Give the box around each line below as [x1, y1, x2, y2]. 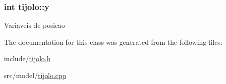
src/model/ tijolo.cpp [4, 70, 66, 80]
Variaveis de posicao [4, 20, 65, 30]
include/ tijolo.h [4, 53, 51, 64]
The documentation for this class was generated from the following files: [4, 36, 223, 47]
